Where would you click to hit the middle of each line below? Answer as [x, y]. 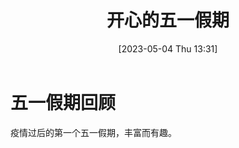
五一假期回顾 [63, 102]
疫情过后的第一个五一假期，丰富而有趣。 [93, 132]
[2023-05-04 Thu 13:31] [168, 48]
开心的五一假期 [168, 20]
